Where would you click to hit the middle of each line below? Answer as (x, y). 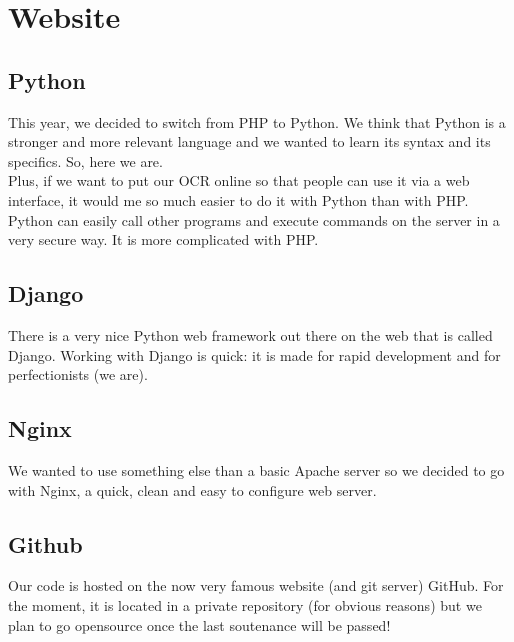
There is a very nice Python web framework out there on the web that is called (250, 334)
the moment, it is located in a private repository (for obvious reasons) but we (245, 604)
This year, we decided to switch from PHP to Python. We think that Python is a (257, 121)
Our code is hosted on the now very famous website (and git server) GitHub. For (256, 585)
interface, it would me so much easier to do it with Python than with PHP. (238, 199)
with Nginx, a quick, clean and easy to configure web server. (192, 489)
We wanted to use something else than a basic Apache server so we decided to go (256, 469)
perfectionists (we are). (78, 374)
